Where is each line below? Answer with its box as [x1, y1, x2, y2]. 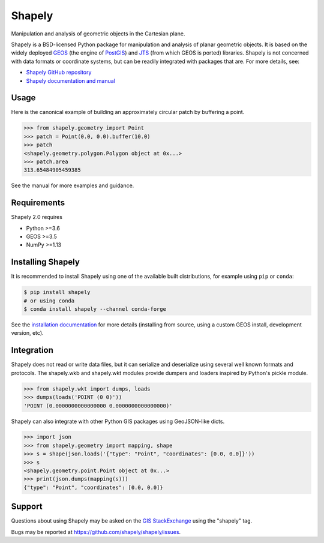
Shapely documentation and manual [26, 77, 115, 84]
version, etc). [11, 329, 44, 337]
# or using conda [23, 297, 75, 304]
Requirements [11, 198, 65, 208]
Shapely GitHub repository [26, 69, 92, 76]
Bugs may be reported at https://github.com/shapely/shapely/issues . [11, 528, 181, 535]
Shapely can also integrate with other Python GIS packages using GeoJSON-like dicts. [11, 418, 225, 425]
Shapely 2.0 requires [11, 214, 63, 221]
